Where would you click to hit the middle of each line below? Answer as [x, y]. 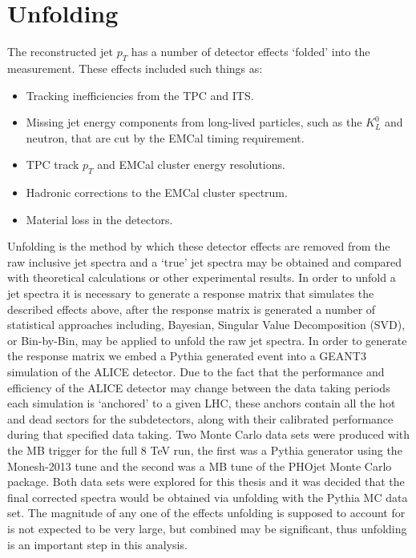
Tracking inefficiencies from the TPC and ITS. [140, 95]
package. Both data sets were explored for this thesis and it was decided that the [206, 482]
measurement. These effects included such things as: [135, 68]
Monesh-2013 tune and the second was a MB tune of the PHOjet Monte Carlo [200, 466]
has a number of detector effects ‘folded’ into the [250, 52]
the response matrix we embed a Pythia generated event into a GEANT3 [187, 356]
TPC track [53, 165]
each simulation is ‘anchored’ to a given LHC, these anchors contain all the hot [202, 403]
